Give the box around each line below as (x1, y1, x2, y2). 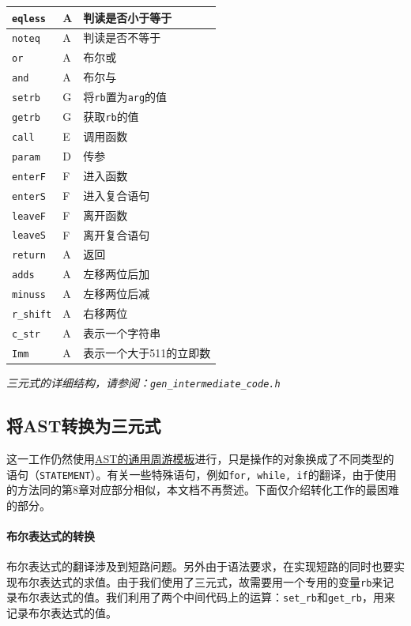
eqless (12, 13, 46, 25)
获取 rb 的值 (83, 108, 139, 125)
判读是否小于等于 (83, 9, 172, 25)
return (12, 250, 46, 262)
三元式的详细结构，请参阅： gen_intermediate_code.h (6, 375, 281, 391)
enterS (12, 190, 46, 202)
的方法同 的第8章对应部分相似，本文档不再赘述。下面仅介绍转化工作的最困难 (6, 481, 399, 498)
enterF (12, 171, 46, 183)
